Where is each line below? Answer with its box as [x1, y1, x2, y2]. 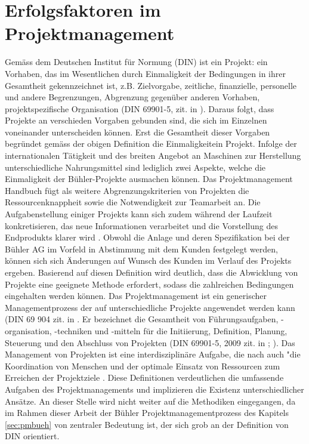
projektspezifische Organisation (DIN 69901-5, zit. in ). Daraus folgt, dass [5, 102, 274, 115]
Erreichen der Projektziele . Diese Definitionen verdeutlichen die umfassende [5, 371, 284, 384]
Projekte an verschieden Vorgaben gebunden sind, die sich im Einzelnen [5, 114, 267, 127]
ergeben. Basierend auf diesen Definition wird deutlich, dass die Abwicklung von [5, 266, 298, 278]
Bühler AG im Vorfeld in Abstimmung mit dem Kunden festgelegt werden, [5, 242, 278, 255]
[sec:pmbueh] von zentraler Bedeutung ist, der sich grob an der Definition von [5, 418, 289, 430]
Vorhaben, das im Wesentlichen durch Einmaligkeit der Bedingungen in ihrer [5, 67, 286, 79]
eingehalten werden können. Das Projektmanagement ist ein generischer [5, 289, 267, 302]
